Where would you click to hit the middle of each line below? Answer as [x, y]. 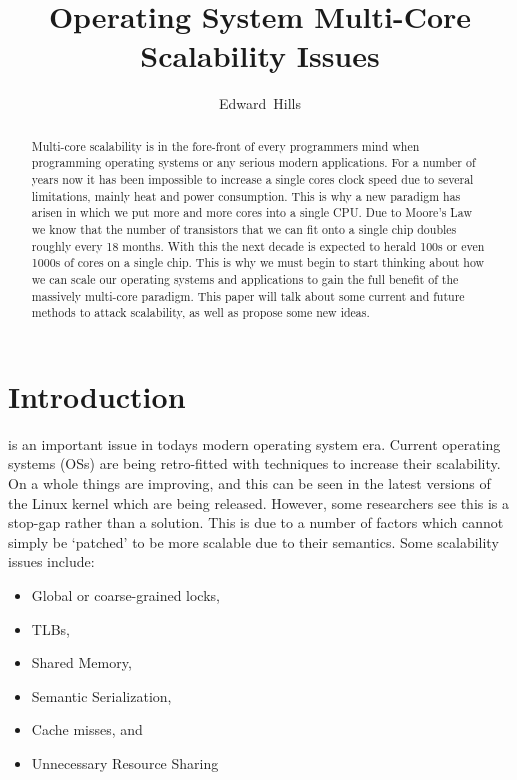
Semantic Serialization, [101, 695]
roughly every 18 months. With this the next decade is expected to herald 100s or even [258, 245]
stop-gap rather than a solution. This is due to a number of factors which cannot [256, 522]
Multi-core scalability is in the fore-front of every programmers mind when [225, 145]
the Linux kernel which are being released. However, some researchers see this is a [259, 502]
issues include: [51, 561]
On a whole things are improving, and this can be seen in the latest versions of [249, 483]
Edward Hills [260, 103]
